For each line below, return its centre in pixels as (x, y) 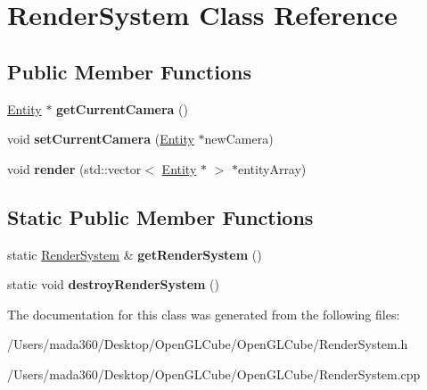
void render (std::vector (74, 168)
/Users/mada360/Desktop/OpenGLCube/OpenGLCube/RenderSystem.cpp (214, 373)
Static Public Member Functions (160, 216)
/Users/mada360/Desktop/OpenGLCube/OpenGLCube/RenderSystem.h (208, 344)
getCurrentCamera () (123, 108)
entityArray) (272, 168)
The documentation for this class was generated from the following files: (204, 314)
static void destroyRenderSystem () (113, 284)
